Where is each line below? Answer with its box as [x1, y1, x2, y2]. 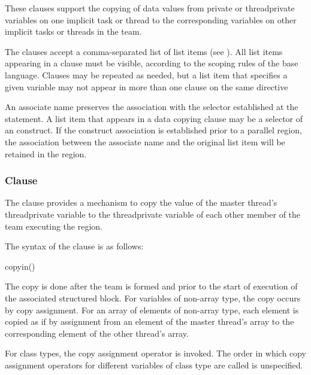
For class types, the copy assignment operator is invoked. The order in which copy [5, 347, 306, 359]
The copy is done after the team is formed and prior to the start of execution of [5, 280, 298, 292]
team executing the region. [5, 219, 102, 232]
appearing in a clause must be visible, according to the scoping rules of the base [5, 57, 298, 69]
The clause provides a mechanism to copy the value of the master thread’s [5, 196, 277, 209]
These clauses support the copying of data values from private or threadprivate [5, 2, 295, 14]
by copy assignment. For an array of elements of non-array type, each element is [5, 303, 299, 316]
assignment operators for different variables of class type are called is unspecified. [5, 358, 303, 371]
